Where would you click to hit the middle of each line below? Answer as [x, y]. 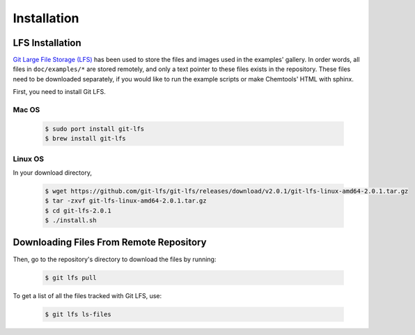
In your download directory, [52, 172]
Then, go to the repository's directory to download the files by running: [115, 259]
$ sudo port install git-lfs [95, 128]
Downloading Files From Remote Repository [110, 243]
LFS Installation [47, 43]
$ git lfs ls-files [78, 314]
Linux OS [29, 159]
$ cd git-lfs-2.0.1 [78, 210]
